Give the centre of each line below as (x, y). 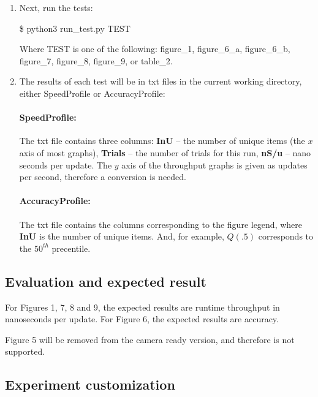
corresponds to (286, 236)
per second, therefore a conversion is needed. (103, 177)
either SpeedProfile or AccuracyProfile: (92, 93)
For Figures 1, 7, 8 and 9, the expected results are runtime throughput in (142, 307)
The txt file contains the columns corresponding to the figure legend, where (161, 224)
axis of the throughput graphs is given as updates (214, 164)
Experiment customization (90, 384)
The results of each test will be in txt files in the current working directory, (161, 81)
